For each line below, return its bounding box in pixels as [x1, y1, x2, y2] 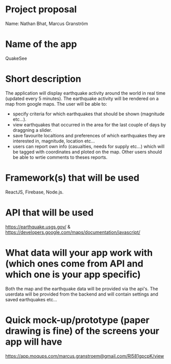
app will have [5, 336, 62, 348]
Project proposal [5, 4, 77, 15]
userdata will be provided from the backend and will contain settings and [5, 291, 158, 297]
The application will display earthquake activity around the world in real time [5, 90, 166, 96]
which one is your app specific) [5, 269, 141, 280]
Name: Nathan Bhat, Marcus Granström [5, 20, 88, 27]
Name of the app [5, 38, 78, 50]
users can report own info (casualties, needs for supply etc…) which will [12, 143, 165, 149]
